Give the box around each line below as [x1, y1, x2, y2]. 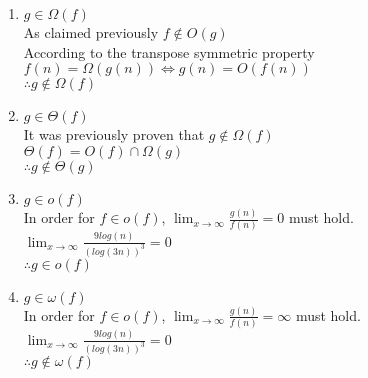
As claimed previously [23, 22, 159, 42]
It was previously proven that [23, 124, 205, 145]
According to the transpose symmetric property [23, 41, 315, 62]
